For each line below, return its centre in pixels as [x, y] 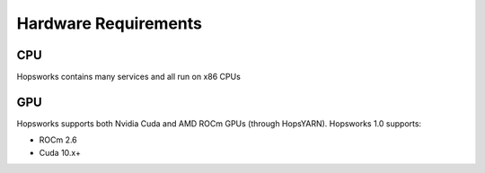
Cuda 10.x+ [60, 152]
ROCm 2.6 [58, 140]
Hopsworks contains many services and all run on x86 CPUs [129, 77]
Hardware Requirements [109, 23]
